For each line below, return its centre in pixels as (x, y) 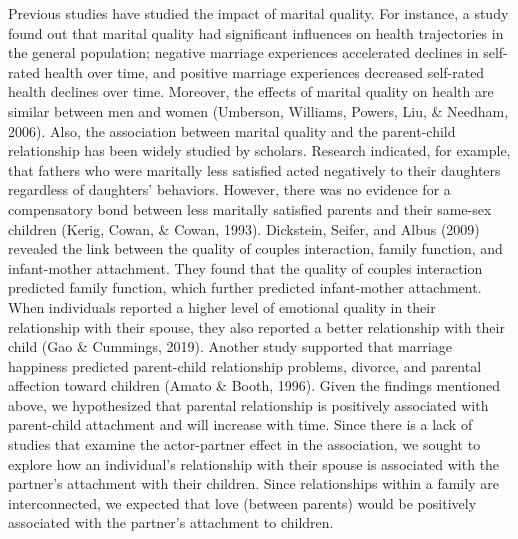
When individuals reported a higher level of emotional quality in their (222, 306)
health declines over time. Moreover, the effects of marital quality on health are (251, 91)
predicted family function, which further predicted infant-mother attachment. (245, 287)
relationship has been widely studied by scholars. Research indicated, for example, (259, 150)
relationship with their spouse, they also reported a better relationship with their (256, 326)
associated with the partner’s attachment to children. (171, 522)
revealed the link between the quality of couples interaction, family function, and (255, 248)
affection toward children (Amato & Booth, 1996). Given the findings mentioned (254, 385)
